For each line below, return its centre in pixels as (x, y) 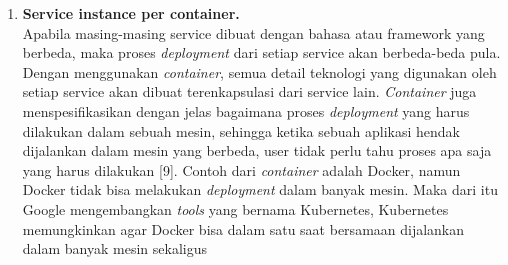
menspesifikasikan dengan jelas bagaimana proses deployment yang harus (246, 110)
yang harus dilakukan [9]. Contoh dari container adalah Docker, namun (241, 169)
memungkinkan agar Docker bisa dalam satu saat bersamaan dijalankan (243, 228)
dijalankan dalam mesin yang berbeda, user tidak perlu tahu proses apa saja (257, 150)
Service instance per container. (131, 13)
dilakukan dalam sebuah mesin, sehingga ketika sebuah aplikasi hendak (241, 130)
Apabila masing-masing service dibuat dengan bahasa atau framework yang (253, 32)
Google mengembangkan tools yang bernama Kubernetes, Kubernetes (235, 208)
